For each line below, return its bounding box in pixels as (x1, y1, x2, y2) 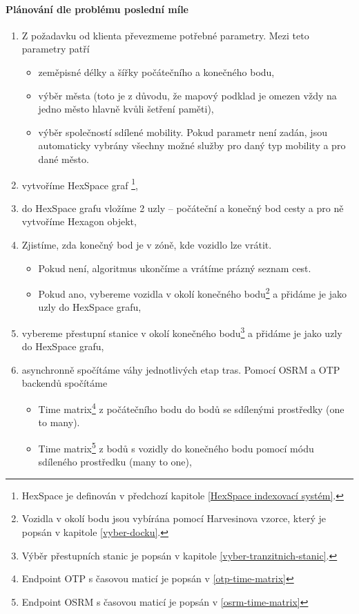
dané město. (38, 151, 89, 166)
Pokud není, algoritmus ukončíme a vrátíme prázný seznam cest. (38, 260, 311, 275)
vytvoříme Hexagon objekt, (21, 214, 137, 229)
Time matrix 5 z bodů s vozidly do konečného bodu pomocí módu (38, 439, 314, 455)
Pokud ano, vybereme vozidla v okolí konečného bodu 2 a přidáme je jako (38, 285, 347, 300)
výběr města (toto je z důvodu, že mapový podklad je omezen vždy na (38, 88, 337, 102)
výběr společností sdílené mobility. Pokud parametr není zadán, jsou (38, 124, 327, 139)
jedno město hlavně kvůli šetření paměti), (38, 102, 214, 116)
